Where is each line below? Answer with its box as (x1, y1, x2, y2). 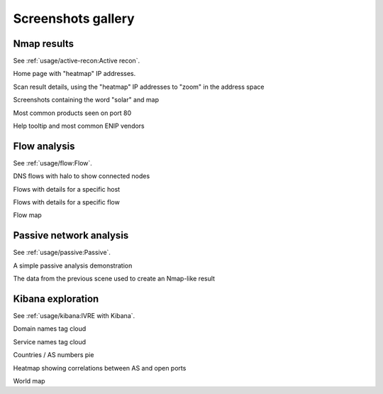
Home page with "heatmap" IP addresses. (13, 70, 136, 78)
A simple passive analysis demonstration (13, 261, 133, 270)
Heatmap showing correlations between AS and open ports (13, 363, 187, 372)
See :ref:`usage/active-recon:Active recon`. (13, 57, 140, 65)
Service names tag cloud (13, 337, 87, 346)
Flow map (13, 211, 42, 219)
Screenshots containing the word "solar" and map (13, 96, 160, 104)
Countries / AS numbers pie (13, 351, 94, 359)
